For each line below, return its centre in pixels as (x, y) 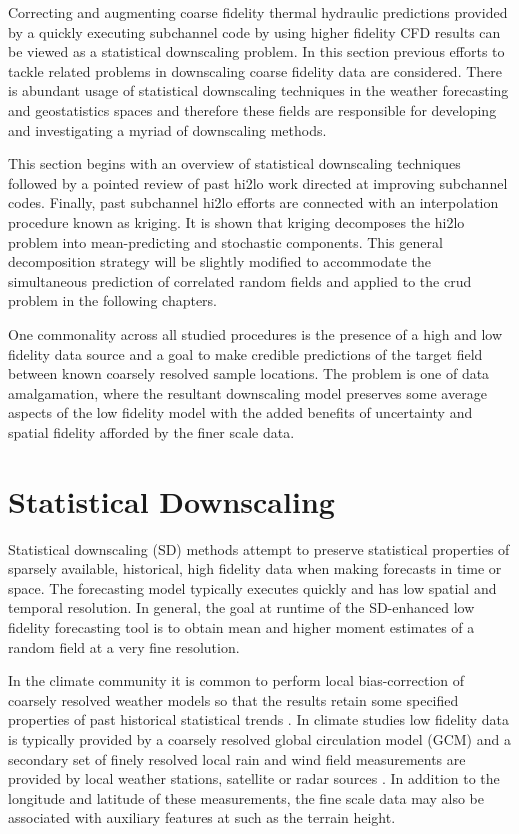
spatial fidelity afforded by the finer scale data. (151, 431)
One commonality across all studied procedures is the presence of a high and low (255, 333)
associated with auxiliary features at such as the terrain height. (202, 817)
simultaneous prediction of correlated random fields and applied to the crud (240, 280)
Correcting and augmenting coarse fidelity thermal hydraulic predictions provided (258, 12)
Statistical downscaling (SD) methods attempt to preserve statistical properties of (259, 548)
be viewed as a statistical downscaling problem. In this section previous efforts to (256, 51)
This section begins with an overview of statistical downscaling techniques (234, 163)
